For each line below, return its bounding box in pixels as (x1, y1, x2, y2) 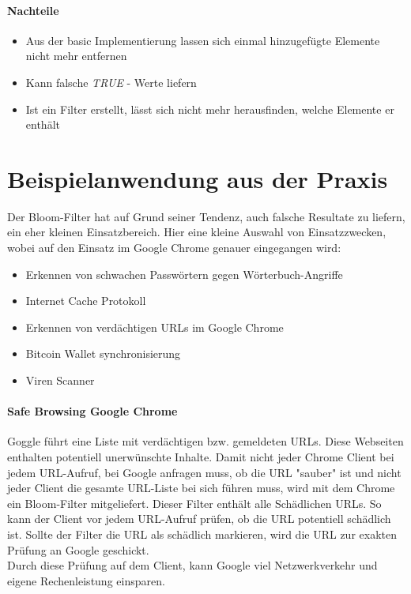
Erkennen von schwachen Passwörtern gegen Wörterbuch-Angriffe (25, 265, 343, 282)
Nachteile (7, 2, 59, 18)
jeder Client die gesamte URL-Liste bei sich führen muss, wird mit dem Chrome (7, 479, 395, 496)
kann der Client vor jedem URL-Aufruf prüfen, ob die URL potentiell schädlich (7, 510, 391, 527)
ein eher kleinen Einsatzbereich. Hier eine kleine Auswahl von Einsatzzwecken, (7, 224, 386, 240)
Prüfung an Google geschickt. (7, 541, 149, 558)
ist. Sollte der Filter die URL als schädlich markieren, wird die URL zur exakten (7, 526, 397, 542)
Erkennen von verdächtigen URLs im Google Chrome (25, 318, 284, 335)
